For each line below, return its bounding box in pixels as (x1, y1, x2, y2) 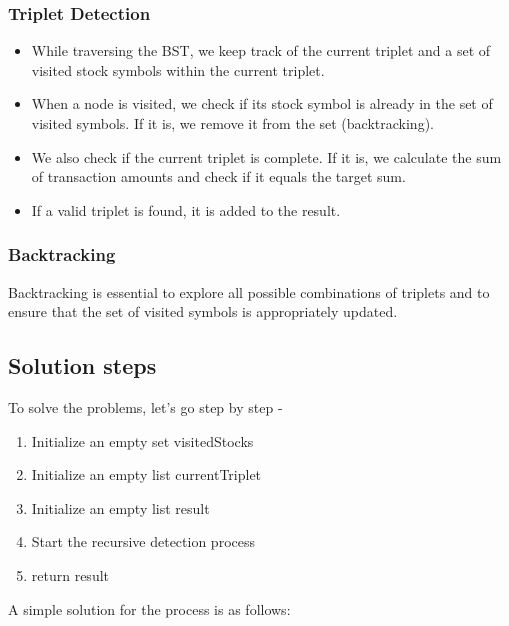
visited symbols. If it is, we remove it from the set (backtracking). (31, 113, 434, 133)
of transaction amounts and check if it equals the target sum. (31, 166, 406, 187)
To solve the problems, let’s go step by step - (8, 396, 283, 417)
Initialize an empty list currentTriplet (31, 464, 262, 485)
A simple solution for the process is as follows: (8, 598, 291, 619)
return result (31, 564, 110, 585)
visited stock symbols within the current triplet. (31, 59, 325, 80)
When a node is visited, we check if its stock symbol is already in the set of (31, 93, 493, 114)
